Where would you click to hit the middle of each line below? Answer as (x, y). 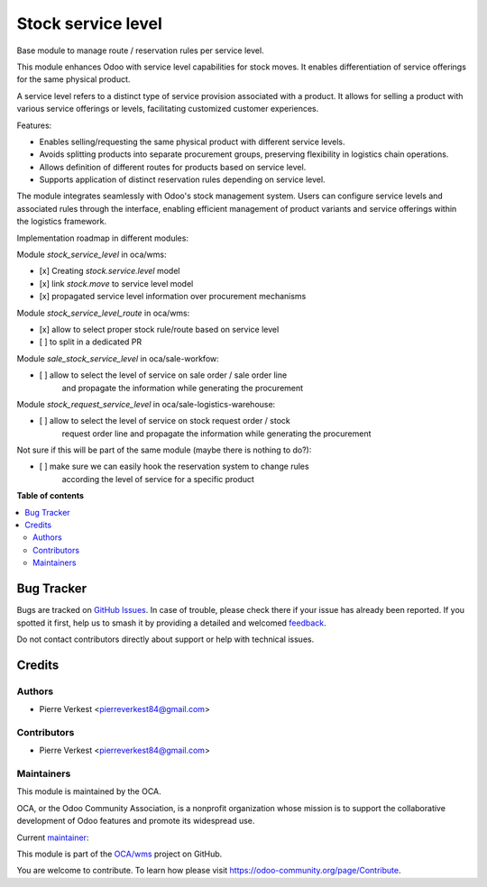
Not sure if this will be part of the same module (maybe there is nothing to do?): (164, 450)
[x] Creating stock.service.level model (110, 271)
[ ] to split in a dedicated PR (91, 342)
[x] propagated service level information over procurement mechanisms (173, 297)
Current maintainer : (53, 837)
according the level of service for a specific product (158, 479)
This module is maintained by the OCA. (89, 791)
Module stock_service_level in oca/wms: (92, 255)
